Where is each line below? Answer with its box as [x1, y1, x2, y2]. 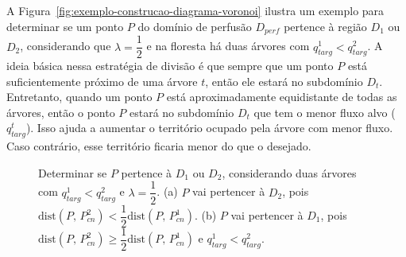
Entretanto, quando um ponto [6, 88, 153, 105]
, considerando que [20, 37, 111, 54]
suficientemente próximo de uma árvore [6, 72, 198, 89]
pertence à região [284, 18, 367, 34]
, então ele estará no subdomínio [205, 72, 363, 89]
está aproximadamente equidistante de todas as [166, 88, 397, 105]
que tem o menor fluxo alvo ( [253, 103, 396, 120]
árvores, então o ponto [6, 103, 115, 120]
